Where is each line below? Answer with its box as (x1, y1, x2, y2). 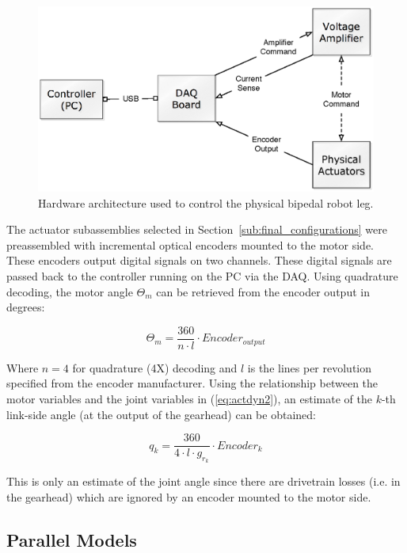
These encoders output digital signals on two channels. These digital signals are (6, 252, 392, 269)
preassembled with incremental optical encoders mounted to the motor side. (6, 236, 374, 253)
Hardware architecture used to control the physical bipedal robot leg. (38, 194, 374, 211)
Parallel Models (6, 527, 137, 551)
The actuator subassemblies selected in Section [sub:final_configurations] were (6, 221, 387, 238)
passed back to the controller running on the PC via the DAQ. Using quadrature (6, 267, 398, 284)
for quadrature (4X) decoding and (72, 359, 238, 376)
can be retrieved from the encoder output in (156, 283, 370, 299)
